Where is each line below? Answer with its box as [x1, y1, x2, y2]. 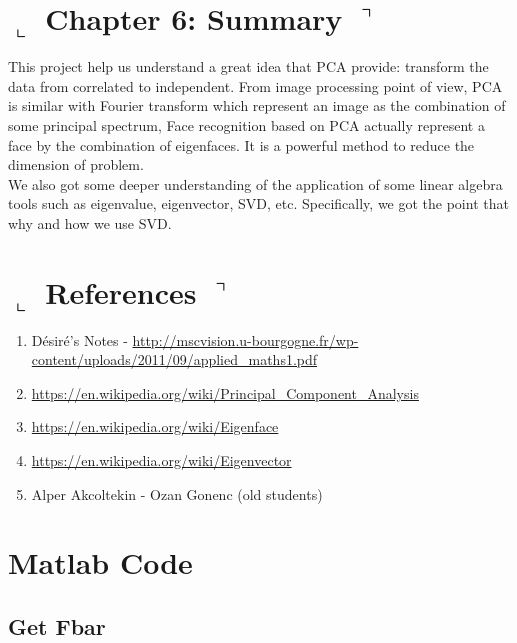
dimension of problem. [8, 154, 144, 175]
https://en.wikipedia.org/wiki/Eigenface [31, 416, 279, 437]
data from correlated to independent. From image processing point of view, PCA [8, 75, 503, 96]
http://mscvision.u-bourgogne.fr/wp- [132, 329, 359, 350]
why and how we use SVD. [8, 212, 172, 233]
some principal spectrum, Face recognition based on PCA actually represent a [8, 114, 485, 135]
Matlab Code [8, 542, 193, 583]
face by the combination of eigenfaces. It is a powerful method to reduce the [8, 134, 475, 155]
